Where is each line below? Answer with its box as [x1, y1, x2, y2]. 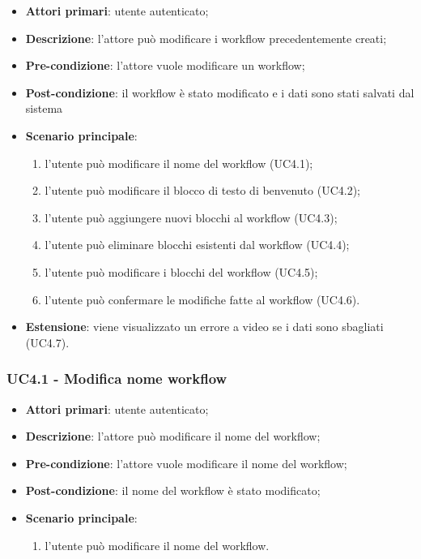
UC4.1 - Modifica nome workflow [6, 368, 228, 389]
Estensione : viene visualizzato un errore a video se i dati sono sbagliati [25, 318, 384, 335]
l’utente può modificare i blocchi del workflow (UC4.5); [45, 263, 318, 280]
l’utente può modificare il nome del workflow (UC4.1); [45, 154, 313, 171]
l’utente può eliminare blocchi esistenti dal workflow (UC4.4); [45, 236, 350, 253]
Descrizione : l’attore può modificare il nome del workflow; [25, 428, 321, 445]
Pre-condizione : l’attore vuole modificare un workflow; [25, 57, 305, 74]
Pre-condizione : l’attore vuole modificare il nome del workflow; [25, 454, 347, 471]
